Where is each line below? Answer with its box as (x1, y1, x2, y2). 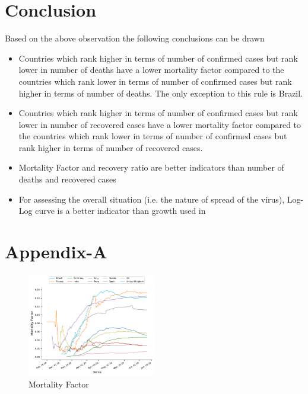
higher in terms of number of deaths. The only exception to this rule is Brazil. (18, 87, 303, 99)
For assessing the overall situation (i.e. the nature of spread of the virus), (18, 193, 285, 205)
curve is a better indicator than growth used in (35, 204, 206, 217)
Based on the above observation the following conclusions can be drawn (5, 32, 265, 44)
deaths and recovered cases (18, 173, 116, 185)
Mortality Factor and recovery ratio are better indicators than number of (18, 161, 284, 174)
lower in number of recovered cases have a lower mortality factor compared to (18, 118, 301, 130)
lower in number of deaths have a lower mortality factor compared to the (18, 63, 284, 76)
